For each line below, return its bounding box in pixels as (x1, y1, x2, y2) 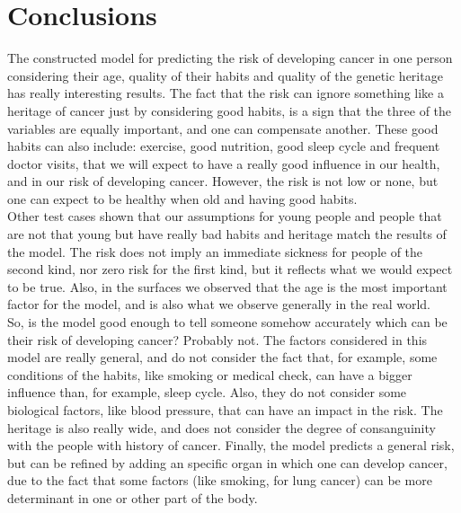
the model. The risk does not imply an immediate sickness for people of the (7, 242, 423, 261)
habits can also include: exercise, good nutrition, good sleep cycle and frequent (7, 137, 440, 155)
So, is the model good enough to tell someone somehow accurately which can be (7, 313, 448, 332)
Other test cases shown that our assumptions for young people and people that (7, 207, 442, 226)
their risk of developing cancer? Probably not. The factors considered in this (7, 330, 428, 349)
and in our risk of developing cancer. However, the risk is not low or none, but (7, 172, 439, 190)
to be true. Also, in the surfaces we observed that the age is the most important (7, 277, 448, 296)
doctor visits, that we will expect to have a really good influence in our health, (7, 154, 440, 172)
